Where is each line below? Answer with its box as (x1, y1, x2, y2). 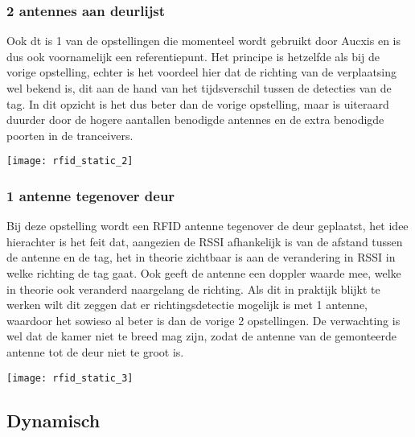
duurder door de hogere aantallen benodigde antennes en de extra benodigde (6, 111, 384, 128)
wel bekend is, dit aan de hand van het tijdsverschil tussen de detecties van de (6, 80, 392, 96)
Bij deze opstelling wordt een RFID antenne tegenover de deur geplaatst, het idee (6, 217, 409, 234)
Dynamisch (6, 407, 101, 432)
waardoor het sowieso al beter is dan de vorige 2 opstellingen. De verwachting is (6, 311, 401, 328)
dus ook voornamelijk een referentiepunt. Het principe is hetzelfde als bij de (6, 47, 380, 64)
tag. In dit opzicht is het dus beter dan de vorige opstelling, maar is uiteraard (6, 95, 389, 112)
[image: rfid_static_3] (6, 372, 134, 384)
